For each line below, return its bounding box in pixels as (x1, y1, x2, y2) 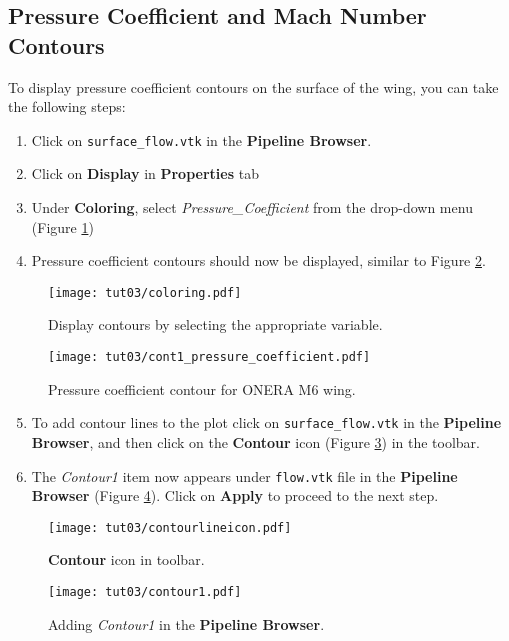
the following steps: (8, 96, 126, 117)
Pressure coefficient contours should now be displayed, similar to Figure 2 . (31, 250, 486, 271)
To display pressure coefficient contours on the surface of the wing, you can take (8, 76, 499, 97)
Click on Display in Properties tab (31, 163, 259, 184)
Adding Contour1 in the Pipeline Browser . (48, 613, 325, 634)
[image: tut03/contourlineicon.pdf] (48, 520, 292, 535)
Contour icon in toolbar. (48, 549, 205, 570)
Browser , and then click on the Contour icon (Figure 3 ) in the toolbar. (31, 431, 480, 452)
